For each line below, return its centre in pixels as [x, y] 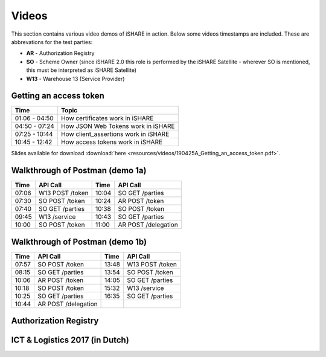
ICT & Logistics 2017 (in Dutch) [70, 340]
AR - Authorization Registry [60, 53]
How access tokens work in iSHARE [112, 142]
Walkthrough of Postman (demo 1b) [79, 242]
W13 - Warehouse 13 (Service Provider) [75, 79]
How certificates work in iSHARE [107, 118]
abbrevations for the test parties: [52, 42]
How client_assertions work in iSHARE [115, 134]
